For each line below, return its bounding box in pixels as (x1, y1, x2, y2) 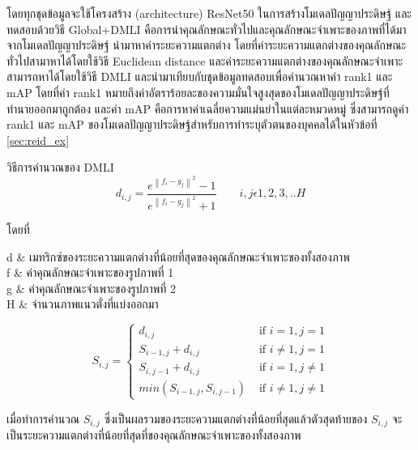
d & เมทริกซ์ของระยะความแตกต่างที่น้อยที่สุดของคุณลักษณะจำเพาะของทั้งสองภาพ (6, 248, 350, 265)
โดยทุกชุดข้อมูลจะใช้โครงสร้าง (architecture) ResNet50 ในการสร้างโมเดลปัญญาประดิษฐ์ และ (6, 5, 412, 21)
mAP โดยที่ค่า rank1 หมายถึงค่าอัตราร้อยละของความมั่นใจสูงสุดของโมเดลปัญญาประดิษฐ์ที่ (6, 83, 390, 100)
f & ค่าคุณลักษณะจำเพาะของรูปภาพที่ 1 (6, 264, 174, 281)
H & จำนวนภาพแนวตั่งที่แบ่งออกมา (6, 295, 159, 312)
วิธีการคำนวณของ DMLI (6, 159, 114, 176)
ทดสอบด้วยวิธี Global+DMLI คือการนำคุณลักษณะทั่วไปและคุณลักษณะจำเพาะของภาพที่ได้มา (6, 20, 407, 37)
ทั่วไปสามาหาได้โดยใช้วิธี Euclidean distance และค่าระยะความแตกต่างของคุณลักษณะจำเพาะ (6, 52, 403, 69)
